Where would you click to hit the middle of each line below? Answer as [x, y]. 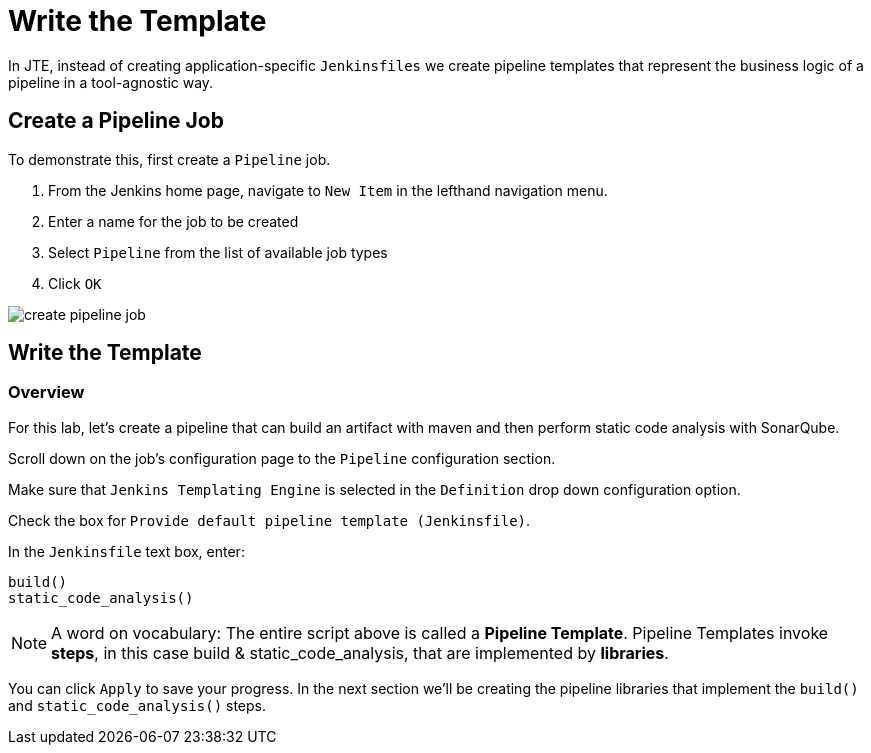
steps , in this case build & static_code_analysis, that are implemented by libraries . [360, 652]
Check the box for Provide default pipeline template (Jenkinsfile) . [269, 520]
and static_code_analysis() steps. [137, 705]
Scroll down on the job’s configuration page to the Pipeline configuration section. [282, 458]
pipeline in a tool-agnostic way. [111, 82]
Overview [46, 392]
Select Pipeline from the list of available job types [218, 252]
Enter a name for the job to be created [173, 221]
